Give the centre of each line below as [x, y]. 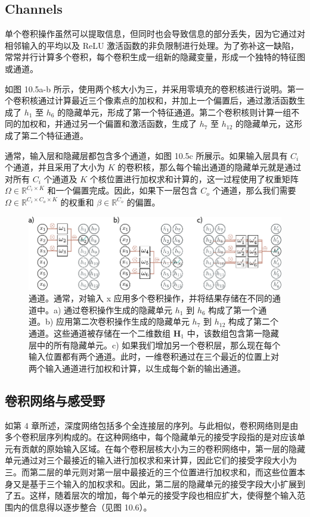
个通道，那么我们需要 [254, 190]
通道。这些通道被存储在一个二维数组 [100, 333]
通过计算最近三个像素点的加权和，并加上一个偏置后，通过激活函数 [167, 100]
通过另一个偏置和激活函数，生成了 [130, 124]
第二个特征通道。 [55, 135]
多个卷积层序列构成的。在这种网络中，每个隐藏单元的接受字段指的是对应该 [151, 437]
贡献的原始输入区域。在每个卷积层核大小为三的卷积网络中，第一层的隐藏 [163, 448]
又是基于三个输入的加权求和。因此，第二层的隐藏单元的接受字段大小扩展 [155, 483]
